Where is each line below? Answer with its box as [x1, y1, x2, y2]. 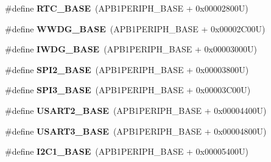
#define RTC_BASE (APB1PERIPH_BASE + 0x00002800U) [5, 2, 248, 14]
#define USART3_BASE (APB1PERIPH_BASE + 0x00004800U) [5, 124, 267, 137]
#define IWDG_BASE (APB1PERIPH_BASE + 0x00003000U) [5, 43, 257, 55]
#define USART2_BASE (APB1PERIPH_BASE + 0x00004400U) [5, 104, 267, 116]
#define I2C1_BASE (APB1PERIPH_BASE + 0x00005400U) [5, 145, 248, 158]
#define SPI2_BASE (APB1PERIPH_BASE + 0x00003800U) [5, 63, 249, 76]
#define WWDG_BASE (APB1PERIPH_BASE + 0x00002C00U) [5, 22, 266, 35]
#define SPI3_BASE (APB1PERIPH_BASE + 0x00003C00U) [5, 83, 251, 96]
